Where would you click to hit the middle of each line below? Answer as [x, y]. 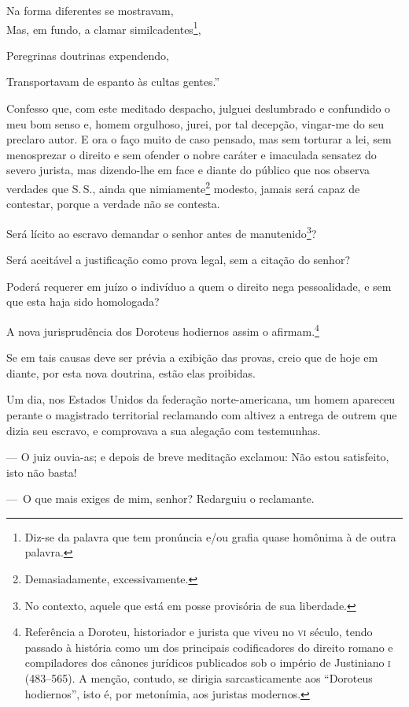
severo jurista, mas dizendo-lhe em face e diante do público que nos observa [188, 170]
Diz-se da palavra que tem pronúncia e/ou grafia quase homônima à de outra [210, 536]
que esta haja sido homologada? [83, 301]
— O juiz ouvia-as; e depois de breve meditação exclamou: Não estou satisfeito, [198, 457]
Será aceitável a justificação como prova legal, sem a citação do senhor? [178, 260]
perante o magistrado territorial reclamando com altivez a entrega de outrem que [202, 414]
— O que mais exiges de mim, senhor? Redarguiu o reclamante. [160, 499]
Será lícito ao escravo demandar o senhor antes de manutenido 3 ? [162, 232]
